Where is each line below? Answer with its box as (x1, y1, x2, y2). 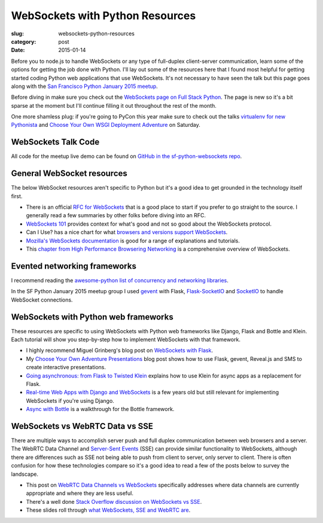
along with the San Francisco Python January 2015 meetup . (11, 83, 158, 90)
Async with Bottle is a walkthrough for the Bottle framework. (26, 406, 175, 413)
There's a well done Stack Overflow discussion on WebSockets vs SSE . (26, 498, 202, 505)
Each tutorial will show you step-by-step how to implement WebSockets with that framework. (11, 336, 240, 343)
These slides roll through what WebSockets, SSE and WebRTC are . (26, 506, 191, 514)
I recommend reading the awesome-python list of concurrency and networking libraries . (11, 276, 228, 284)
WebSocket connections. (11, 296, 73, 303)
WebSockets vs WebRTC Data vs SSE (11, 421, 154, 431)
